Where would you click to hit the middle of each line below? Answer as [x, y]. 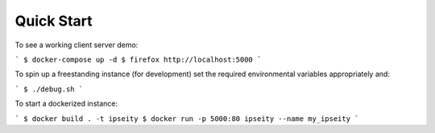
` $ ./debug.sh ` [49, 89]
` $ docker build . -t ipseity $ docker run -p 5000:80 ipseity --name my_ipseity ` [187, 119]
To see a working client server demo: [77, 45]
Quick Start [54, 21]
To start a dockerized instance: [66, 103]
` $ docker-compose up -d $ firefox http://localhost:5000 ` [138, 59]
